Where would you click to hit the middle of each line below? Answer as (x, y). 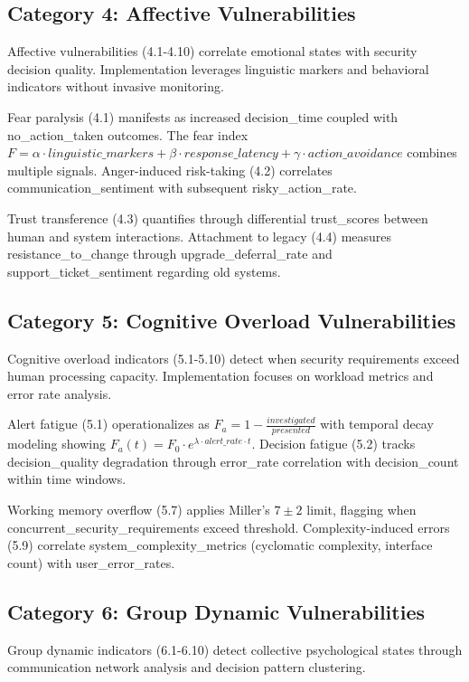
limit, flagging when (361, 509)
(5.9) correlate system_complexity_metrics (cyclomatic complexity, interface (220, 545)
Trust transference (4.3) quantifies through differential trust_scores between (218, 218)
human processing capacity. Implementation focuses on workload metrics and (220, 376)
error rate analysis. (60, 393)
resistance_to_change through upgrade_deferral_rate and (170, 254)
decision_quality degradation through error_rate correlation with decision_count (233, 461)
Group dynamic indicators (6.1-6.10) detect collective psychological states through (235, 649)
